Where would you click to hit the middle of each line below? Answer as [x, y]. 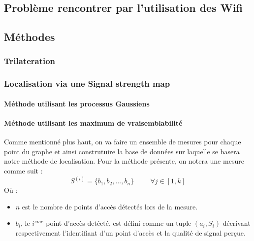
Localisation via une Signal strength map [87, 84]
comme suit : [23, 171]
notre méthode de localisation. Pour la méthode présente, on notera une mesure [124, 161]
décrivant [237, 223]
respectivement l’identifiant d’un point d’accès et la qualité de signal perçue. [130, 232]
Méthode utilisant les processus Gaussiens [77, 103]
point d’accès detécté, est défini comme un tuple [119, 223]
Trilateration [30, 61]
